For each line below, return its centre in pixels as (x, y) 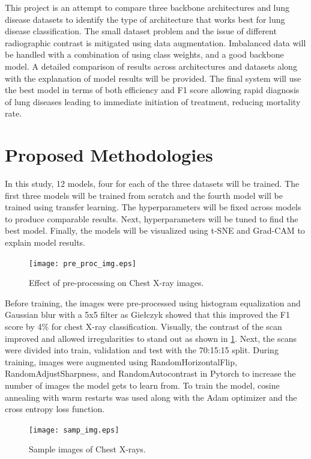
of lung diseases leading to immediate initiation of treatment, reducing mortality (153, 101)
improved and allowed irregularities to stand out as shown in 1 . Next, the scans (151, 338)
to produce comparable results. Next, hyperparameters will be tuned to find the (152, 218)
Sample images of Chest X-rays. (87, 449)
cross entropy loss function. (55, 409)
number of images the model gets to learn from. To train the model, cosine (142, 385)
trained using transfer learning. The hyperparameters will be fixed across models (153, 207)
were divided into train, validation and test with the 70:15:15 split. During (142, 350)
